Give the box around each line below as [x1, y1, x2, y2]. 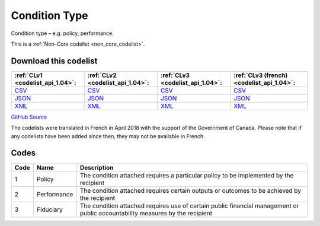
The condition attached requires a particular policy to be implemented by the [79, 171, 294, 179]
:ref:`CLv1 [14, 71, 43, 79]
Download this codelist [11, 56, 98, 66]
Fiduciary [36, 205, 63, 214]
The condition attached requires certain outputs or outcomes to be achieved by [79, 186, 302, 195]
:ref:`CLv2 [87, 71, 117, 79]
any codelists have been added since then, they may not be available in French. [11, 132, 206, 139]
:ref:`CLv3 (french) [233, 71, 288, 79]
